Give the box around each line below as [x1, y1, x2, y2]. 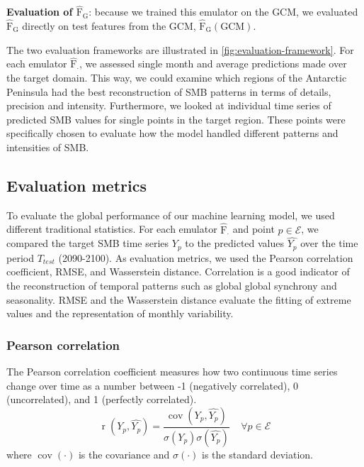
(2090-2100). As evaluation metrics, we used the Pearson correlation [58, 250, 353, 265]
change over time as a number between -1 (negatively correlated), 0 [6, 378, 299, 392]
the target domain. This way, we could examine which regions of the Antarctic [6, 70, 347, 85]
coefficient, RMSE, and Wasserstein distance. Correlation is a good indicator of [6, 264, 350, 279]
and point [232, 221, 275, 236]
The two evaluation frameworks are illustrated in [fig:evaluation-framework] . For [6, 42, 354, 57]
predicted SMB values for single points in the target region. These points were [6, 111, 346, 126]
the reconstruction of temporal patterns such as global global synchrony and [6, 278, 337, 293]
